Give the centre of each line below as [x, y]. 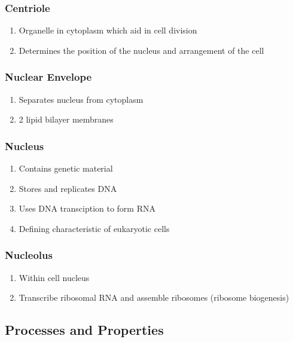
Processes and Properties [84, 330]
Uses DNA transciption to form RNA [87, 208]
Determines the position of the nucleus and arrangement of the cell [141, 50]
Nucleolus [29, 255]
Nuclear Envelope [48, 77]
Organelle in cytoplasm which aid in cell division [108, 30]
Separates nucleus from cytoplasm [81, 99]
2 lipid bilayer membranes [66, 119]
